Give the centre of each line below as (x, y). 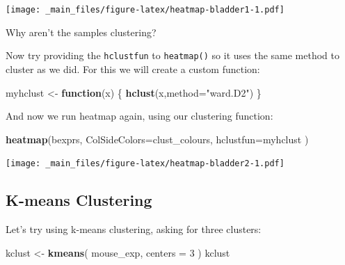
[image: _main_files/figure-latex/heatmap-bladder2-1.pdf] (145, 164)
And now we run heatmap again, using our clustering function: (139, 116)
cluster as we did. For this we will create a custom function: (133, 69)
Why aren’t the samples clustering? (81, 32)
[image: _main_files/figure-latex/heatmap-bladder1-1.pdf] (145, 10)
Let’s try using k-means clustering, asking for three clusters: (134, 229)
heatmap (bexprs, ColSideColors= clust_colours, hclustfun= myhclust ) (157, 139)
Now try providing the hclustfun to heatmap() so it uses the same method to (173, 55)
